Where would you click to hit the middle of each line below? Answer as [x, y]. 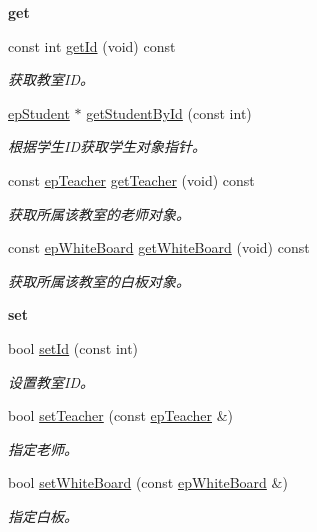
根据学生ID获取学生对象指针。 [107, 146]
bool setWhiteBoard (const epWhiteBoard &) [148, 482]
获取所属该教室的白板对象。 [99, 280]
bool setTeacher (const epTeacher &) [120, 415]
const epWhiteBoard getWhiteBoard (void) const [159, 247]
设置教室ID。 [51, 381]
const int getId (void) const [92, 45]
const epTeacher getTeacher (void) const [131, 179]
